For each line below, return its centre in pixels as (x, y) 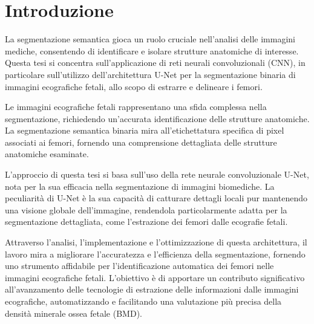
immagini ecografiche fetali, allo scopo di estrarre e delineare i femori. (134, 86)
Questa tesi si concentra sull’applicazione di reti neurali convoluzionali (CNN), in (155, 63)
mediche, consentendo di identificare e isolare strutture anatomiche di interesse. (152, 50)
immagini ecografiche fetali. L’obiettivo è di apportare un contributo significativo (155, 277)
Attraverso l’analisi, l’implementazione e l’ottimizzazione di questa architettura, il (156, 242)
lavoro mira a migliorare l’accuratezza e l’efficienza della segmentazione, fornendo (155, 254)
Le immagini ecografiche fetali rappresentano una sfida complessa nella (136, 107)
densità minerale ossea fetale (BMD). (74, 313)
